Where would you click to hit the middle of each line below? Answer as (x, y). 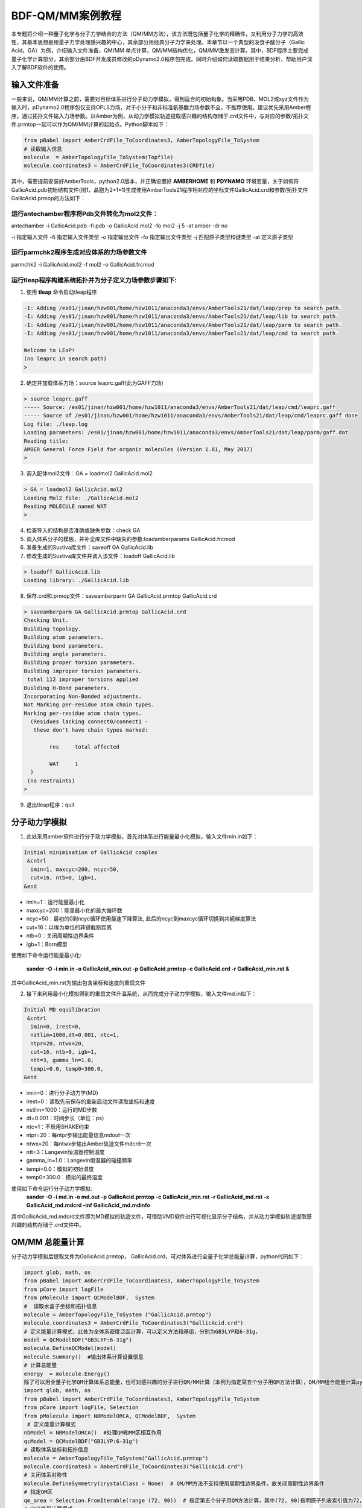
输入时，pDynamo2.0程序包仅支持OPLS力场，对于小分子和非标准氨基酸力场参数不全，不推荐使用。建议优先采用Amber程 (161, 107)
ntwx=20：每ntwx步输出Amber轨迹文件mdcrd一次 (89, 1144)
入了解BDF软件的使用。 (40, 68)
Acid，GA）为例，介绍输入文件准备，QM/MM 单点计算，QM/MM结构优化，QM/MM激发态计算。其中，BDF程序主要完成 (160, 51)
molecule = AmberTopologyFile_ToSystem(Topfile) (99, 157)
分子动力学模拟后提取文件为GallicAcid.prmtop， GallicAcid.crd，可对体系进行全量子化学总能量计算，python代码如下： (158, 1256)
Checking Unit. (46, 620)
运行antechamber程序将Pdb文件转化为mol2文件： (85, 214)
